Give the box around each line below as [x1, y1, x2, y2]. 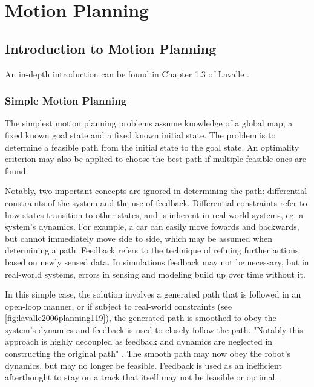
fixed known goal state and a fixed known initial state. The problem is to [5, 128, 276, 141]
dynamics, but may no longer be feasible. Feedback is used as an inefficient [5, 359, 282, 371]
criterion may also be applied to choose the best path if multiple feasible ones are [5, 152, 306, 165]
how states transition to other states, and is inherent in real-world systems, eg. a [5, 208, 304, 221]
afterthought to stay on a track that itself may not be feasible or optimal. [5, 371, 278, 383]
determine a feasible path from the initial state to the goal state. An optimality [5, 140, 299, 153]
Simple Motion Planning [5, 93, 127, 108]
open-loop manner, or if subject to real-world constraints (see [5, 299, 232, 312]
